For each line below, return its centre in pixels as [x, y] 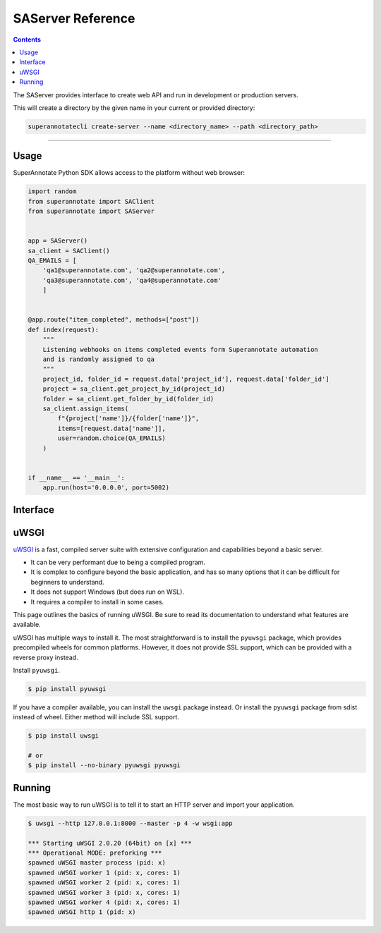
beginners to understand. [68, 582]
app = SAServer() [58, 241]
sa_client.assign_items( [86, 408]
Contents [27, 39]
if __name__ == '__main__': [76, 477]
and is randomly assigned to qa [99, 359]
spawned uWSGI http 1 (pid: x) [82, 912]
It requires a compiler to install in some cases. [97, 602]
